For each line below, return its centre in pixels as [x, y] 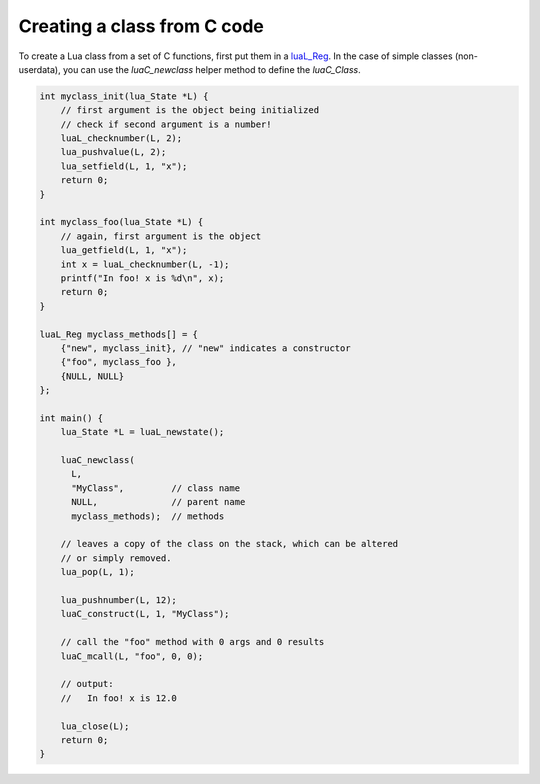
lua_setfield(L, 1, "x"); [124, 166]
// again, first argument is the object [161, 236]
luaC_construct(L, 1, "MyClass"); [145, 614]
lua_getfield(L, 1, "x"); [124, 250]
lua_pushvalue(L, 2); [113, 152]
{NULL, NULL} [92, 376]
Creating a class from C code [141, 26]
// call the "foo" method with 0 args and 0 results [192, 642]
